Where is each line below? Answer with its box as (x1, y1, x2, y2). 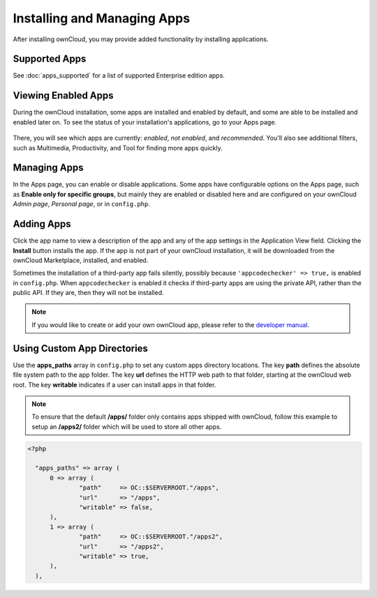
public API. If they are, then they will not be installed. (13, 289, 164, 297)
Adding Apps (13, 218, 71, 230)
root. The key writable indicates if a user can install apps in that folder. (13, 380, 216, 389)
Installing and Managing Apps (13, 10, 191, 26)
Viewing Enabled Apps (13, 89, 114, 101)
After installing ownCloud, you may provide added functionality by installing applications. (13, 35, 269, 43)
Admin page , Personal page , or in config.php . (13, 200, 150, 208)
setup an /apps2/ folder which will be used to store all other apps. (31, 422, 222, 431)
